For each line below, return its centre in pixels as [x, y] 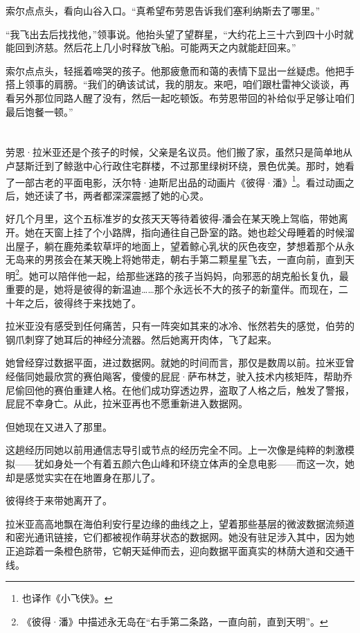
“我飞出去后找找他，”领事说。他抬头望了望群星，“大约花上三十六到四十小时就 [180, 34]
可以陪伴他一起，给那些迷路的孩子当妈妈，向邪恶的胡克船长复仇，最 [193, 275]
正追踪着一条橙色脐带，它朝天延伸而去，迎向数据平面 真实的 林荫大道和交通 [175, 550]
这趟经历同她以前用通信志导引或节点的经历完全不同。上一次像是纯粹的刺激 [175, 450]
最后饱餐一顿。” [39, 111]
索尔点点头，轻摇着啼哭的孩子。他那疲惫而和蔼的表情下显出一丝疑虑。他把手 [180, 70]
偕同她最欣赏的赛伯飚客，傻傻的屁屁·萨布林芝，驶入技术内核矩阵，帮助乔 [183, 376]
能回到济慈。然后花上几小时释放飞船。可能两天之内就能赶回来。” [151, 47]
